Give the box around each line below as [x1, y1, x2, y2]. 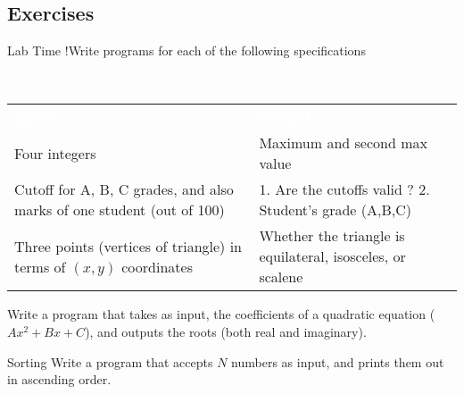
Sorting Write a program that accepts [7, 352, 213, 371]
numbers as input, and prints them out [231, 352, 444, 371]
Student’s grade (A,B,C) [259, 199, 411, 221]
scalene [259, 266, 303, 288]
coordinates [121, 256, 193, 277]
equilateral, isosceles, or [259, 246, 406, 267]
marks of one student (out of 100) [14, 199, 225, 221]
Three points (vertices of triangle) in [14, 235, 242, 256]
